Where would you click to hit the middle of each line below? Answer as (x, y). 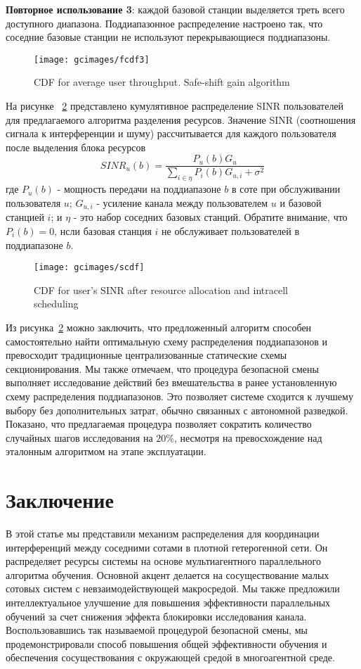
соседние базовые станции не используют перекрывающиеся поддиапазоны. (168, 37)
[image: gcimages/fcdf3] (92, 59)
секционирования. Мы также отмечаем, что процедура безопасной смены (162, 368)
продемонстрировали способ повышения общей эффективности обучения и (166, 643)
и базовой (301, 202)
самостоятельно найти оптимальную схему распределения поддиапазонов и (166, 341)
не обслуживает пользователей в (231, 230)
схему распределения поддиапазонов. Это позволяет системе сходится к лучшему (179, 396)
